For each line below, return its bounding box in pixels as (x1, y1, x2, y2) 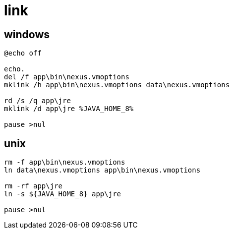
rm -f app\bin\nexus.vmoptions (4, 158, 125, 167)
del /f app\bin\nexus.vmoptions (4, 73, 129, 81)
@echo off (4, 49, 42, 58)
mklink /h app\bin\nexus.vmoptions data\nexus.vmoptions (4, 81, 230, 89)
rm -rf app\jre (4, 182, 63, 190)
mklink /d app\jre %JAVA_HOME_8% (4, 105, 134, 113)
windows (4, 28, 50, 41)
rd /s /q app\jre (4, 97, 71, 105)
